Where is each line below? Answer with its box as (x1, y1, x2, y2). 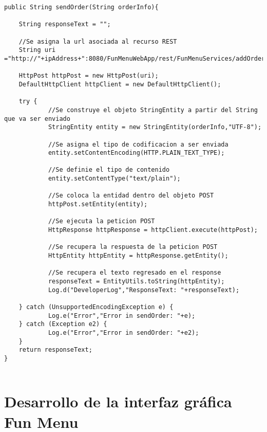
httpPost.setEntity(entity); (48, 201, 148, 208)
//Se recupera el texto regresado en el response (48, 269, 221, 277)
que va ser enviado (4, 115, 70, 122)
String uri (18, 46, 56, 54)
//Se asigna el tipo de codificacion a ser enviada (48, 140, 228, 148)
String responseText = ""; (18, 21, 111, 28)
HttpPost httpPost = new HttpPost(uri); (18, 72, 159, 80)
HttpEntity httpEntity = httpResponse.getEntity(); (48, 252, 228, 260)
